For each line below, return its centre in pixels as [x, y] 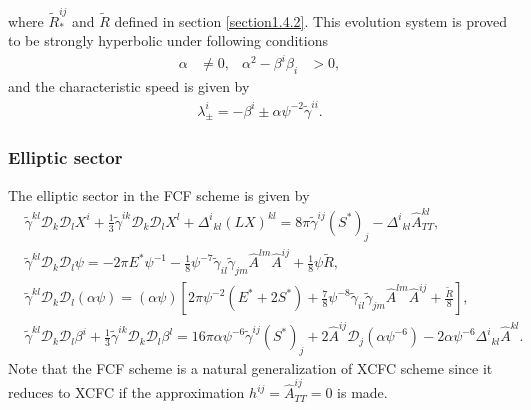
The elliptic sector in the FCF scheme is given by [159, 194]
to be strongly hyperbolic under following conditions [168, 40]
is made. [362, 392]
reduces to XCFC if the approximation [126, 392]
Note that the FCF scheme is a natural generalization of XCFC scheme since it [250, 367]
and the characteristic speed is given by [129, 86]
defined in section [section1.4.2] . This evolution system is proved [311, 20]
